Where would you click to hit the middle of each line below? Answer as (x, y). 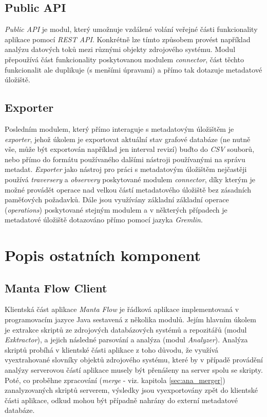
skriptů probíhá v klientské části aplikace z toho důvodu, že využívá (112, 349)
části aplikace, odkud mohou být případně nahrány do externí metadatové (121, 400)
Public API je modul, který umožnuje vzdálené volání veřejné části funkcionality (131, 29)
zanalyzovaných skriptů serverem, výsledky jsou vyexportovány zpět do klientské (131, 390)
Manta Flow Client (56, 288)
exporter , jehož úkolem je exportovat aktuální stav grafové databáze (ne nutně (128, 139)
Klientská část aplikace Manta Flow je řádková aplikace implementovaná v (122, 309)
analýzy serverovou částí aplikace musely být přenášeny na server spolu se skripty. (134, 370)
